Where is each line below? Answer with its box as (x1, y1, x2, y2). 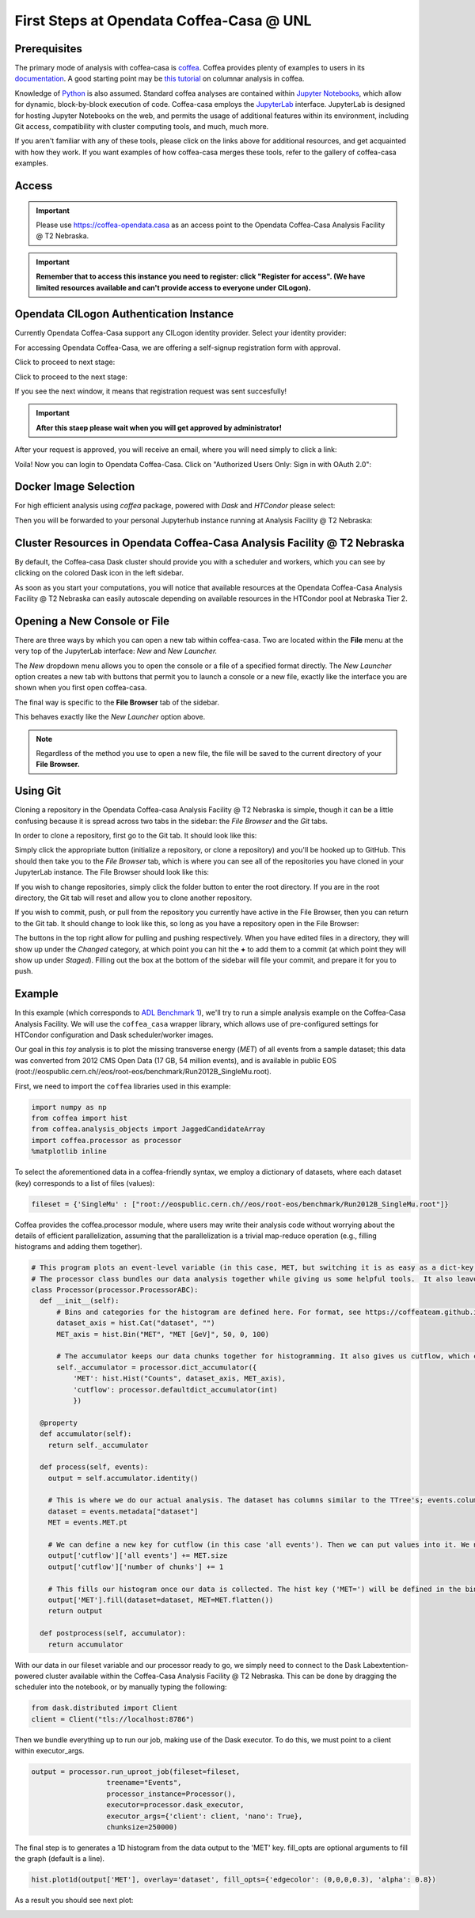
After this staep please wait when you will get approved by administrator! (36, 423, 283, 432)
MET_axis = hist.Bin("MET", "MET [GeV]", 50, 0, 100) (56, 1330, 270, 1339)
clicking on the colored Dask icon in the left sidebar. (14, 568, 184, 578)
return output (47, 1607, 103, 1616)
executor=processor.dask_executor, (106, 1801, 245, 1810)
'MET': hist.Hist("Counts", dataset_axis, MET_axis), (72, 1374, 287, 1383)
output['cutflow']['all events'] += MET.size (47, 1551, 228, 1560)
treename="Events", (106, 1778, 182, 1787)
